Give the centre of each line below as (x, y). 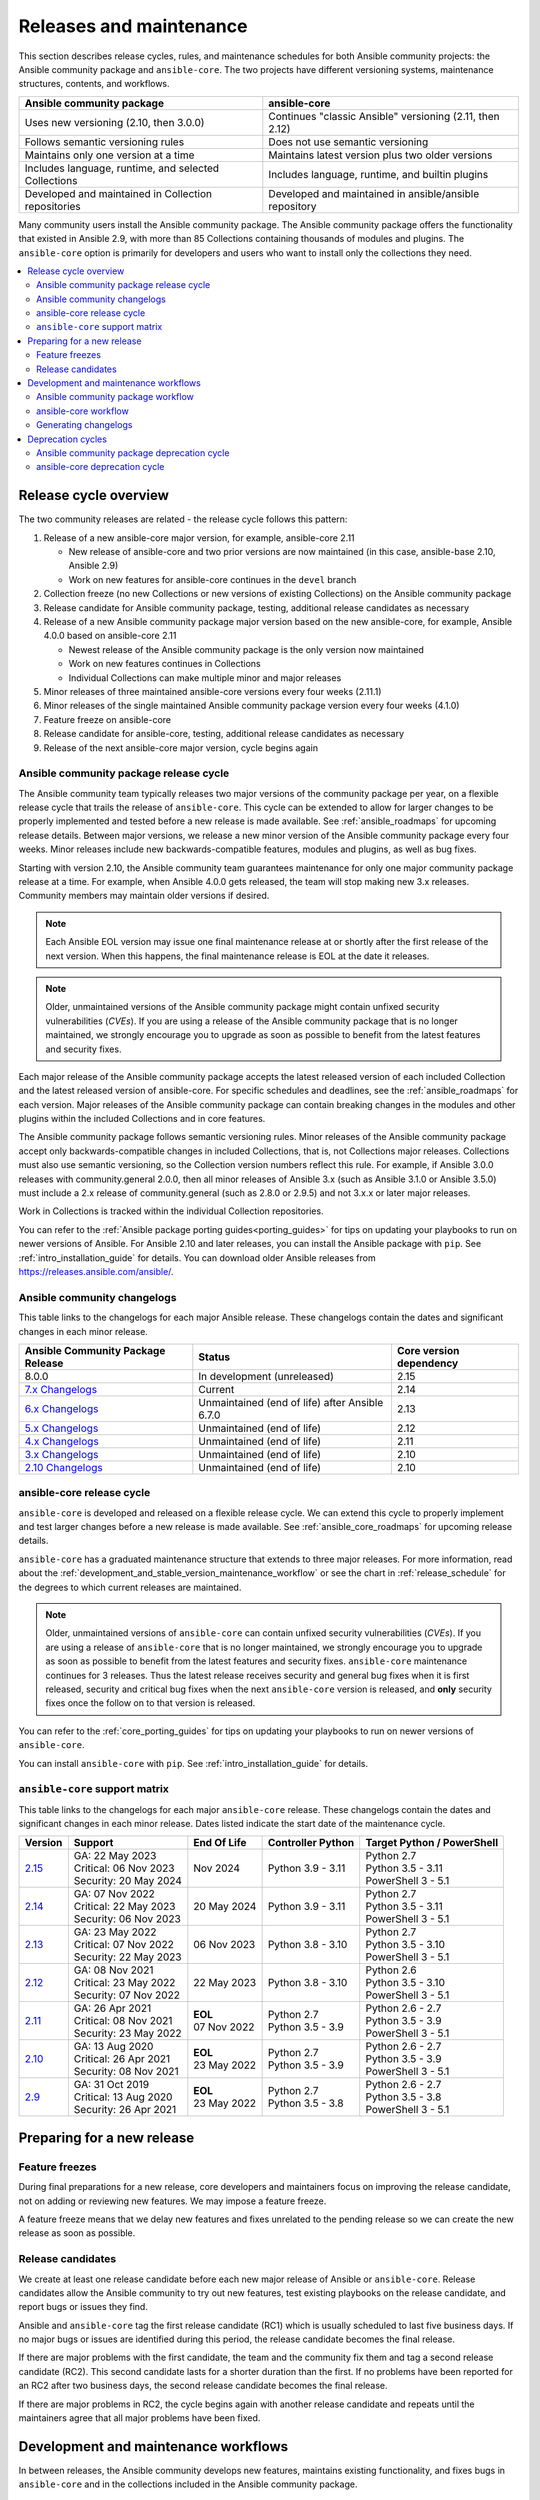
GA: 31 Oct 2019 (111, 2085)
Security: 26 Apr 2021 (125, 2110)
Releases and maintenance (133, 26)
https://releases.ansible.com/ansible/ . (96, 1271)
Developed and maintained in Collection (118, 193)
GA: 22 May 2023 (115, 1856)
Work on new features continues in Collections (164, 664)
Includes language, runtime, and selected (122, 168)
